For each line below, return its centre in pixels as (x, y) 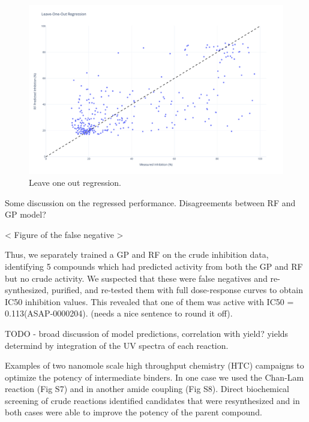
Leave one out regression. (75, 182)
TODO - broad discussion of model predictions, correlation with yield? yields (147, 333)
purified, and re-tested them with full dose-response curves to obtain (177, 290)
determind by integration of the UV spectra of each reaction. (117, 345)
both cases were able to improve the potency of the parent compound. (133, 412)
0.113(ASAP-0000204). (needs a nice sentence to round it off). (119, 313)
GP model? (25, 214)
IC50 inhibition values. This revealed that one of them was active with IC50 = (149, 301)
